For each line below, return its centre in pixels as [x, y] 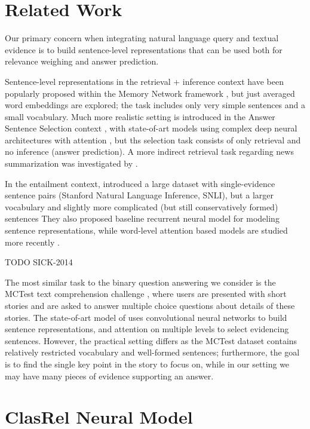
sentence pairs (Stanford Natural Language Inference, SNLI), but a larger [139, 195]
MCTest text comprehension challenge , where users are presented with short [146, 294]
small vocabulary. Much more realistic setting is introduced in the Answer [140, 116]
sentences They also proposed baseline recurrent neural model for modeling [142, 218]
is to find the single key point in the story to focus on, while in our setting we [147, 364]
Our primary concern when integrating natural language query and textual [142, 38]
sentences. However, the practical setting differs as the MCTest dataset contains [151, 340]
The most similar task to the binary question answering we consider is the [140, 282]
